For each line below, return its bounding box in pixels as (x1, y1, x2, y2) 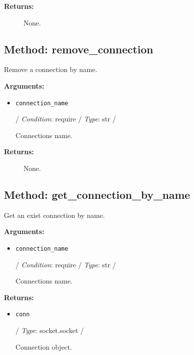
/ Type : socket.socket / (15, 325, 84, 335)
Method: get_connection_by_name (4, 187, 190, 202)
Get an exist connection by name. (4, 210, 105, 220)
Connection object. (15, 341, 72, 352)
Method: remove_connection (4, 41, 153, 56)
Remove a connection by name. (4, 64, 97, 74)
